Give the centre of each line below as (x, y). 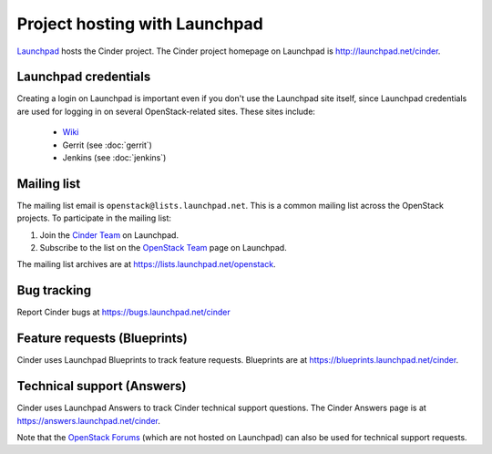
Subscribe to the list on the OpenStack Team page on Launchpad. (163, 248)
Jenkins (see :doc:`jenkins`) (114, 158)
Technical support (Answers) (102, 386)
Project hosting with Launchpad (140, 24)
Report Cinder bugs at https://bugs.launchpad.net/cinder (124, 312)
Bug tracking (54, 290)
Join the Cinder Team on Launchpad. (109, 235)
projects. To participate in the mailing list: (94, 218)
